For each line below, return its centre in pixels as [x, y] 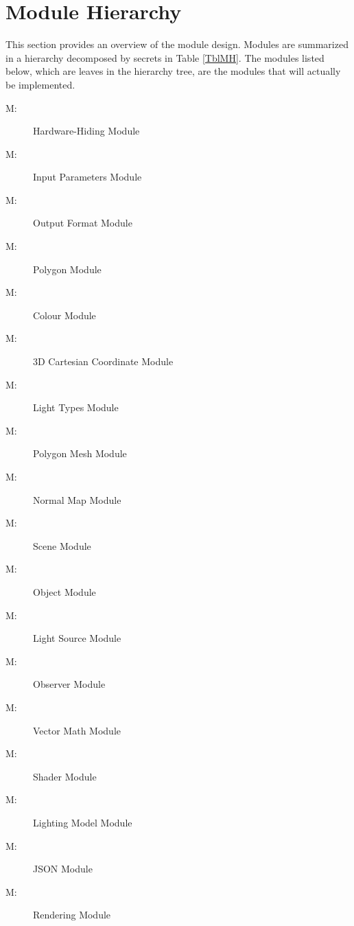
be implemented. [40, 84]
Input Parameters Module [87, 177]
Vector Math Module [77, 730]
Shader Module [65, 776]
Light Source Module [77, 638]
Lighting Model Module [83, 822]
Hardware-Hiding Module [86, 131]
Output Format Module [83, 223]
